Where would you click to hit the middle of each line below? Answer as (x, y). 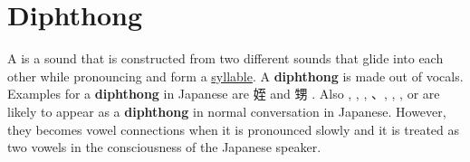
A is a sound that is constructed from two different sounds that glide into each (225, 58)
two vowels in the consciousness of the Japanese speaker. (164, 147)
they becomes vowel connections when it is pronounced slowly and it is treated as (234, 129)
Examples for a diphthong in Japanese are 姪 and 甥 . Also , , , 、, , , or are (224, 94)
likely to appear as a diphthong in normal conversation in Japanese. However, (227, 111)
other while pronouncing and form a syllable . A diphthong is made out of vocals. (235, 76)
